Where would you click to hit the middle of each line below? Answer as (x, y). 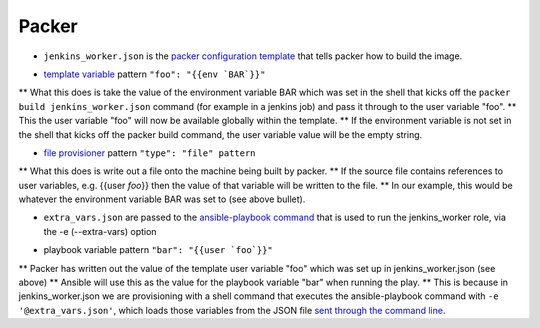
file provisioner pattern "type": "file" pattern (149, 152)
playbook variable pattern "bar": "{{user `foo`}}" (158, 250)
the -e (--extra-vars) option (100, 231)
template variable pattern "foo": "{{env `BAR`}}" (154, 74)
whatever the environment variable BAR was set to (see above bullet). (162, 199)
